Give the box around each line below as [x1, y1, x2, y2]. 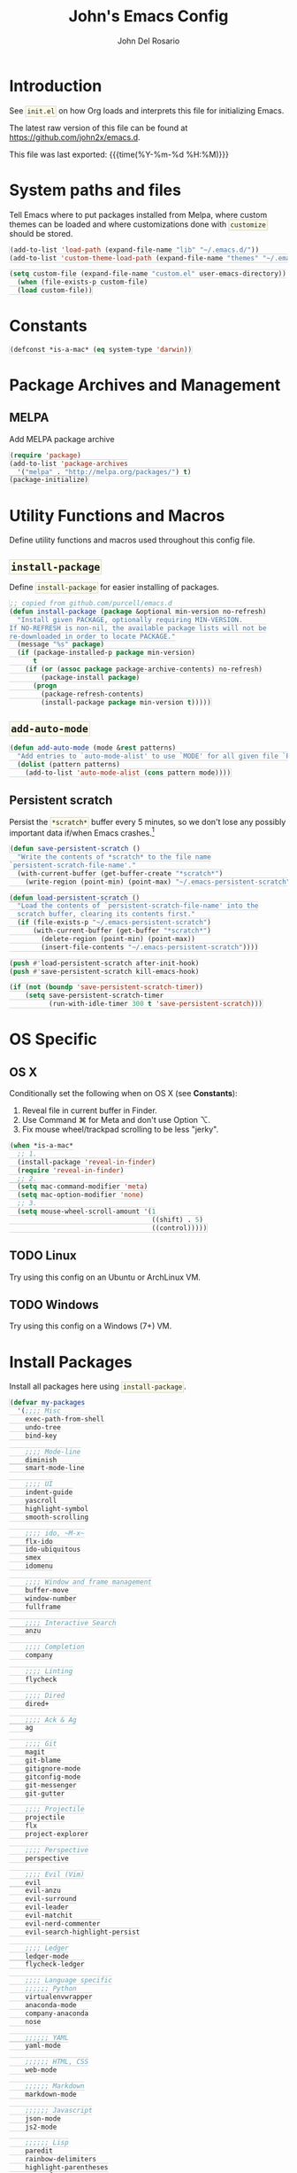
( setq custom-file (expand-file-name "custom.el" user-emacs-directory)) [9, 269, 287, 278]
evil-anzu [25, 1886, 62, 1896]
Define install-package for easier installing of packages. [9, 582, 219, 593]
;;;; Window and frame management [25, 1577, 152, 1587]
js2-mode [25, 2122, 57, 2131]
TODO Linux [9, 1248, 77, 1264]
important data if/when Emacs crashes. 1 [9, 826, 155, 838]
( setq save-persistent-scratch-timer [25, 991, 164, 1001]
